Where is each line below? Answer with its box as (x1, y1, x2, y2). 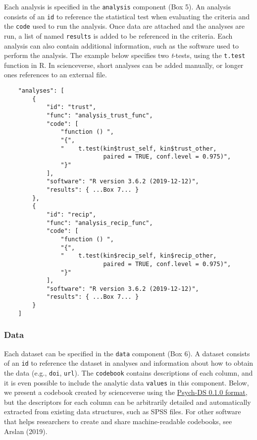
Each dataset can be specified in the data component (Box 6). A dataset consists (4, 348, 250, 358)
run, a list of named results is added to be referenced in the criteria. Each (4, 30, 233, 41)
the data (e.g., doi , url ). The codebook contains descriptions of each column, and (4, 367, 253, 378)
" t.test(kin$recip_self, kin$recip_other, (60, 252, 217, 260)
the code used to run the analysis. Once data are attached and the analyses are (4, 21, 245, 31)
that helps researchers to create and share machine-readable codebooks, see (4, 416, 232, 427)
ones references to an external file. (4, 69, 107, 80)
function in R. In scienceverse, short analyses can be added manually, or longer (4, 59, 244, 70)
